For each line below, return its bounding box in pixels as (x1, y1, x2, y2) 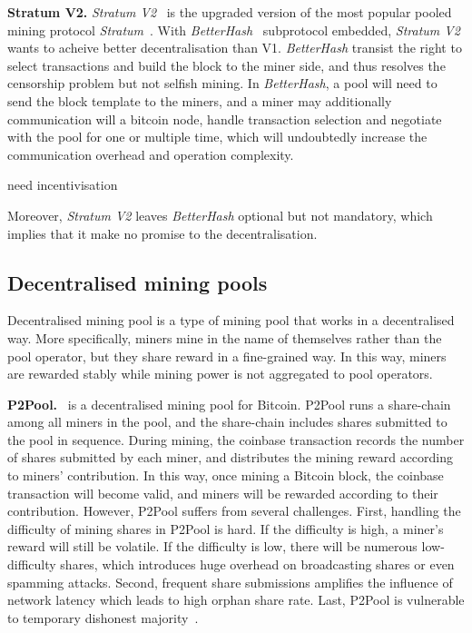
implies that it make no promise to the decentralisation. (7, 223, 318, 242)
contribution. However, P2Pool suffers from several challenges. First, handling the (7, 501, 461, 520)
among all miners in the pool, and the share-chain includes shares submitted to (7, 412, 447, 431)
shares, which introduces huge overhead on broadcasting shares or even (60, 555, 455, 574)
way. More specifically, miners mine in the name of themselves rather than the (7, 328, 442, 347)
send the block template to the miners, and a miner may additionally (7, 91, 392, 110)
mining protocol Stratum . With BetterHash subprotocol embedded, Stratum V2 (7, 20, 460, 39)
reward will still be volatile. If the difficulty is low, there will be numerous (7, 537, 418, 556)
